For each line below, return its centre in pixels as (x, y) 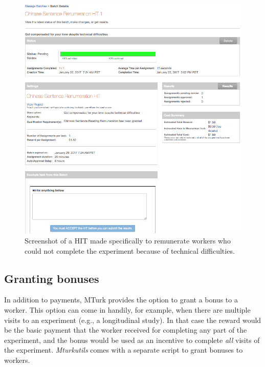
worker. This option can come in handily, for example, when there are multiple (127, 309)
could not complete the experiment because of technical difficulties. (130, 250)
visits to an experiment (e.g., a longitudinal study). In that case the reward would (133, 320)
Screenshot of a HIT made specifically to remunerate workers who (128, 240)
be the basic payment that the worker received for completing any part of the (126, 330)
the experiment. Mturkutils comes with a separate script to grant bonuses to (124, 350)
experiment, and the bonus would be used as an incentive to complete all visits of (132, 340)
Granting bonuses (52, 278)
